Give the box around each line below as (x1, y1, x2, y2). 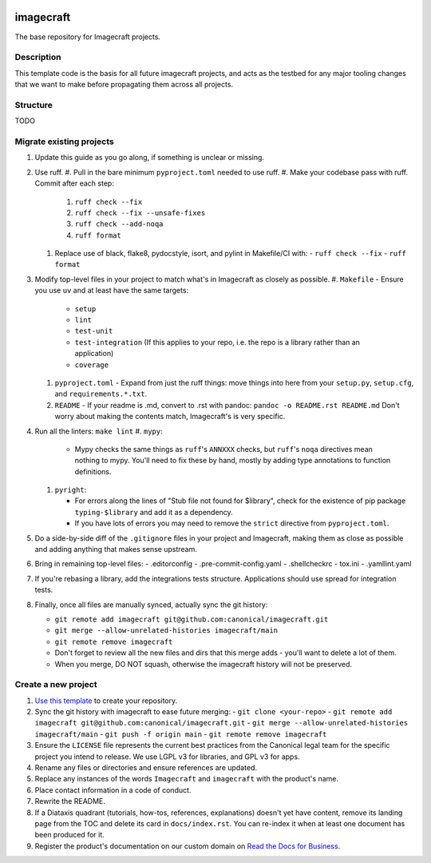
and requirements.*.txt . (54, 389, 148, 399)
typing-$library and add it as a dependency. (74, 507, 233, 517)
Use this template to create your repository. (34, 696, 178, 705)
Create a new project (14, 679, 97, 690)
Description (14, 52, 61, 63)
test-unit (74, 326, 113, 336)
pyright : (54, 485, 87, 495)
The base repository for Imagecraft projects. (14, 32, 161, 42)
